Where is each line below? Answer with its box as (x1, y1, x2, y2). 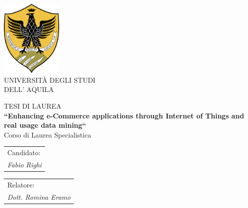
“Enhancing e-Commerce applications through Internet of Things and (4, 110, 244, 120)
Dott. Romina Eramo (7, 191, 71, 202)
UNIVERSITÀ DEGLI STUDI (4, 74, 96, 85)
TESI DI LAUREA (4, 101, 62, 111)
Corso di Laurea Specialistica (4, 129, 91, 139)
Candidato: (7, 147, 41, 158)
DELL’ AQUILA (4, 84, 54, 94)
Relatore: (7, 179, 35, 189)
